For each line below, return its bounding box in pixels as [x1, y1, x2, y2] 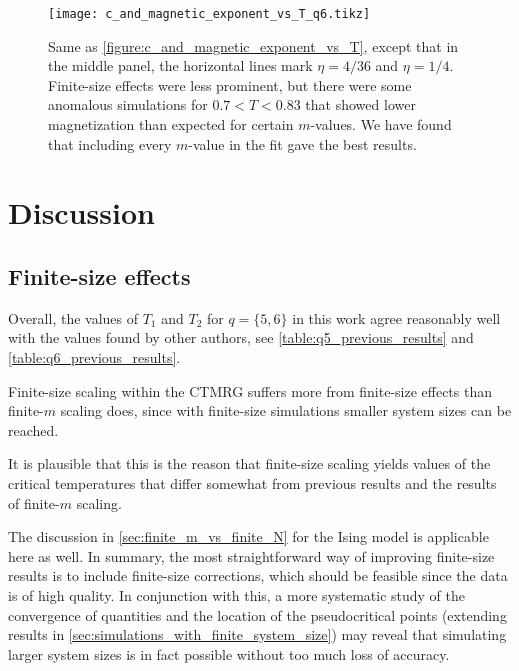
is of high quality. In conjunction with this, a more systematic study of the [8, 584, 466, 605]
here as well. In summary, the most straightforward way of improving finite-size [8, 545, 495, 566]
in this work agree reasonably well [292, 307, 501, 328]
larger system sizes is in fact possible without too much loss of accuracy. [8, 643, 450, 664]
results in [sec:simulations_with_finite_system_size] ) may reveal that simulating [8, 624, 507, 645]
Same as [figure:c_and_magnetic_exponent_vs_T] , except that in [48, 35, 459, 56]
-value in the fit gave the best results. [188, 133, 417, 154]
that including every [48, 133, 172, 154]
